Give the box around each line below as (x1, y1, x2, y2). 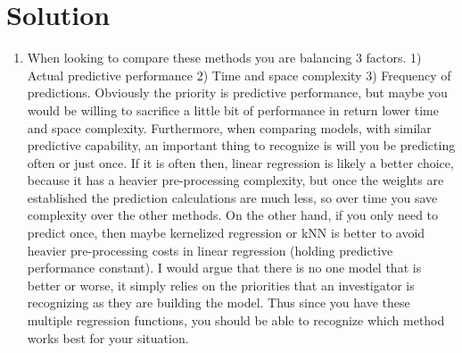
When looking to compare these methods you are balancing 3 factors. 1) (27, 48, 422, 67)
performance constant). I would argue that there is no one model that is (27, 258, 422, 277)
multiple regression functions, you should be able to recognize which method (27, 311, 445, 330)
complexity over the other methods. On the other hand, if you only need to (27, 206, 439, 224)
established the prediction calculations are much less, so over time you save (27, 188, 438, 206)
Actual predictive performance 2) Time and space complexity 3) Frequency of (27, 65, 451, 84)
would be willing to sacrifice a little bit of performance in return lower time (27, 100, 439, 119)
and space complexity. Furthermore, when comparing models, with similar (27, 118, 432, 137)
